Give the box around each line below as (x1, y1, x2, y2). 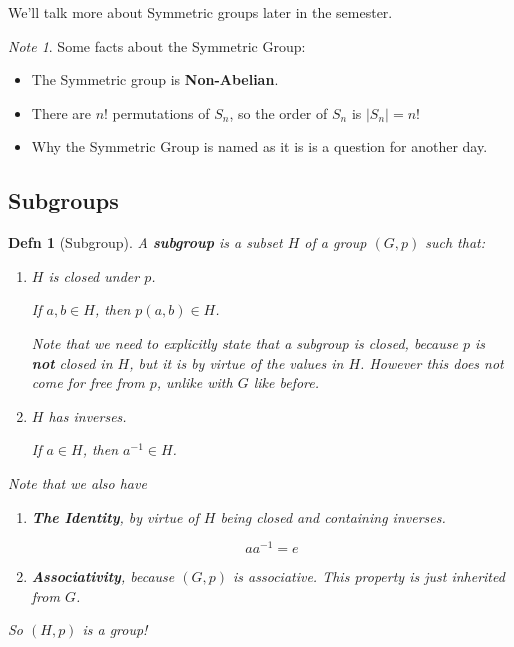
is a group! (82, 619, 148, 640)
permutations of (112, 102, 210, 123)
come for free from (31, 372, 145, 393)
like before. (253, 372, 320, 393)
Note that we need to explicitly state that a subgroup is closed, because (31, 332, 458, 353)
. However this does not (360, 352, 504, 373)
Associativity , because (31, 566, 175, 587)
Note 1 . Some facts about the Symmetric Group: (8, 35, 306, 56)
